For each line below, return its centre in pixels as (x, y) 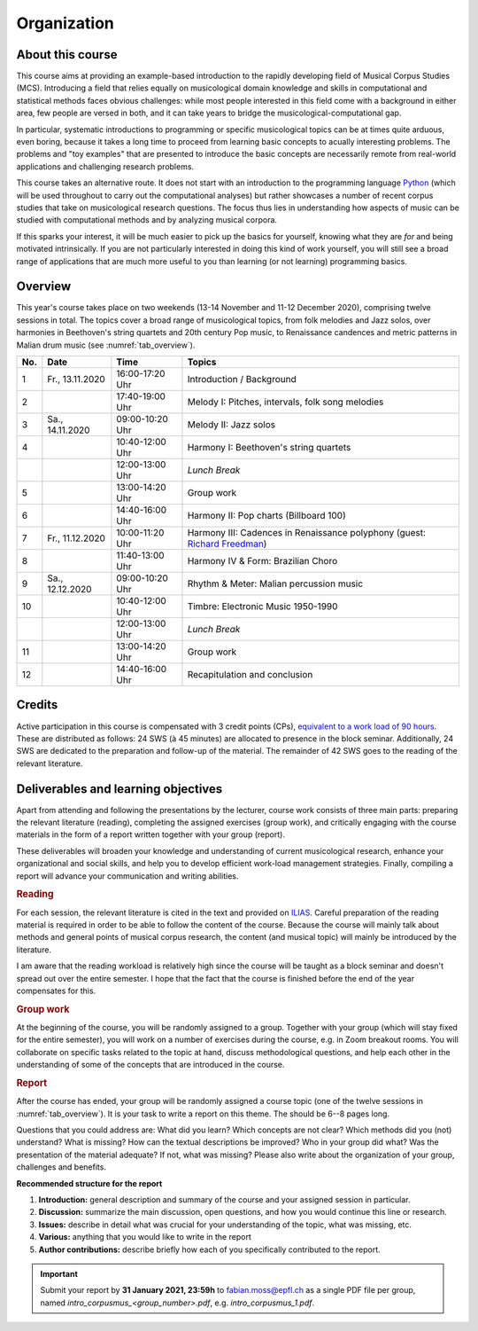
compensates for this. (56, 990)
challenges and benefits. (61, 1167)
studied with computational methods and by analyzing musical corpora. (147, 220)
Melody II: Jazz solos (231, 424)
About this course (67, 55)
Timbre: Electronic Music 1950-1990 (262, 606)
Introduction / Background (242, 379)
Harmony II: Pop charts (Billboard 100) (267, 516)
